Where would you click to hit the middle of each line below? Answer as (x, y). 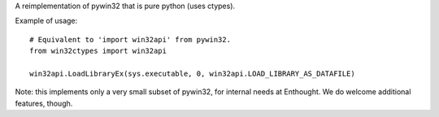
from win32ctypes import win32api (98, 51)
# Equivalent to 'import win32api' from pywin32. (130, 39)
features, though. (44, 103)
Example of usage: (46, 21)
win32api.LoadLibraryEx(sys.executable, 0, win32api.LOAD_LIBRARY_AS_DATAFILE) (192, 74)
